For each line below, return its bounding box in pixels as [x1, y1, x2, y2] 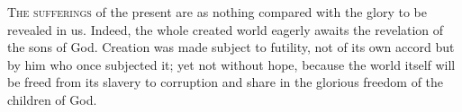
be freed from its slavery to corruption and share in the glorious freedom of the [7, 73, 444, 91]
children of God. [7, 90, 97, 108]
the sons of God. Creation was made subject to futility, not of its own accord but [7, 38, 455, 56]
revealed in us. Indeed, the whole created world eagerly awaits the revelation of [7, 20, 444, 39]
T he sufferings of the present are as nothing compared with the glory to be [7, 3, 427, 21]
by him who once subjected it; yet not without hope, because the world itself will [7, 55, 456, 73]
